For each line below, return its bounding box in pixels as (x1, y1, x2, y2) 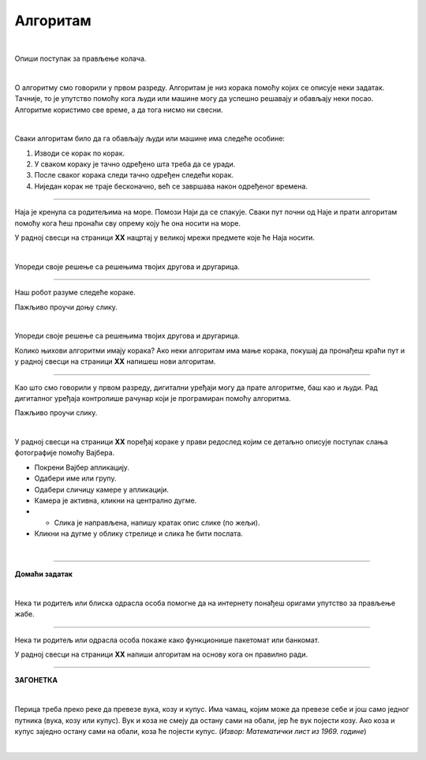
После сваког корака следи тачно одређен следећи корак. (34, 170, 234, 180)
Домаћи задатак (14, 569, 73, 578)
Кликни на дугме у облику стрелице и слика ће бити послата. (34, 529, 244, 538)
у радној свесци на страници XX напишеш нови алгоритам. (14, 357, 216, 366)
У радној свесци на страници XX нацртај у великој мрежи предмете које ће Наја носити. (14, 233, 316, 242)
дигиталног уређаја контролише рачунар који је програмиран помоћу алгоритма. (14, 393, 291, 402)
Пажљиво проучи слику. (14, 408, 98, 417)
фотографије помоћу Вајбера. (14, 448, 115, 458)
